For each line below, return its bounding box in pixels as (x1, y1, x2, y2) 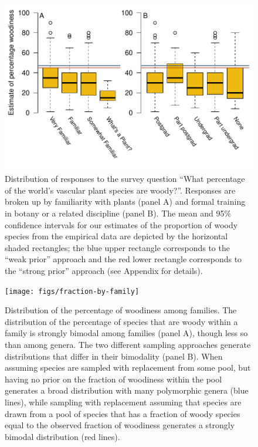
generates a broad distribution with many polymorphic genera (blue (5, 384, 249, 397)
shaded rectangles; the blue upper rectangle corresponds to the (5, 241, 230, 253)
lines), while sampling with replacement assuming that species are (5, 396, 242, 408)
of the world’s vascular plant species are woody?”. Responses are (5, 184, 236, 196)
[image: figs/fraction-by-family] (5, 287, 140, 296)
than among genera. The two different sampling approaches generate (5, 338, 251, 351)
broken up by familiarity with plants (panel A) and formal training (5, 195, 246, 208)
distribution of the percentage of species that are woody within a (5, 315, 238, 327)
